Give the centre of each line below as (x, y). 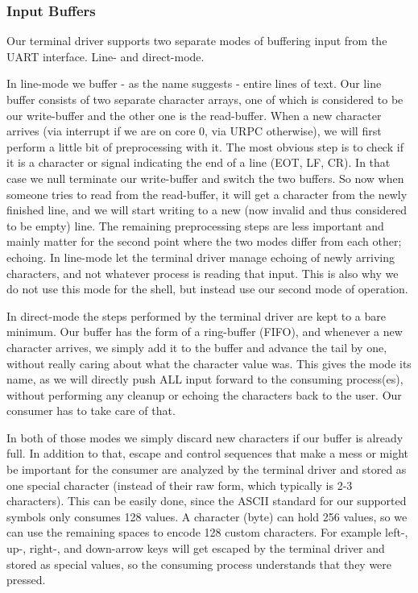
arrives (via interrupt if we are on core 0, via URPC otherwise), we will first (194, 131)
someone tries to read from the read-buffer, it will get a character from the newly (207, 194)
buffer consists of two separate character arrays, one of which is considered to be (205, 99)
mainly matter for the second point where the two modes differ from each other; (204, 241)
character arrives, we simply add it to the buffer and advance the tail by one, (197, 347)
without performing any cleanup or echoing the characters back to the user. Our (204, 394)
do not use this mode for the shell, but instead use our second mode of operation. (207, 289)
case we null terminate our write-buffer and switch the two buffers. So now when (205, 178)
